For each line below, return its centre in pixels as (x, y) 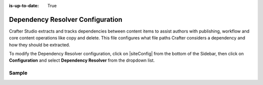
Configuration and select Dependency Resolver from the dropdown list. (82, 60)
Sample (18, 73)
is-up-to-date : (24, 6)
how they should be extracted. (39, 45)
